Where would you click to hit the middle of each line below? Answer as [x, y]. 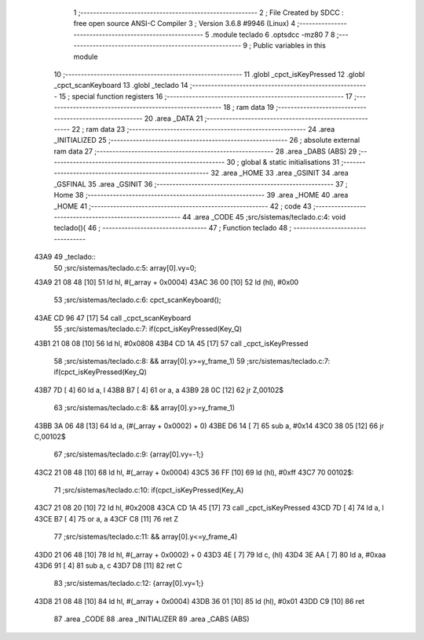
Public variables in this [289, 45]
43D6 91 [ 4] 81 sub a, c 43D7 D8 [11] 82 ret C [108, 565]
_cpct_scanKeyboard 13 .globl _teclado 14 [121, 85]
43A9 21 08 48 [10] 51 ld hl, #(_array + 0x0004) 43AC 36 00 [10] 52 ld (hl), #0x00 [166, 282]
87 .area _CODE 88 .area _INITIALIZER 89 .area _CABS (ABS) [152, 619]
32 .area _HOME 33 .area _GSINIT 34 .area [280, 173]
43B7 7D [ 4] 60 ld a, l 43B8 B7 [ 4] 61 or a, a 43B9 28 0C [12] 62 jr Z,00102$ [159, 390]
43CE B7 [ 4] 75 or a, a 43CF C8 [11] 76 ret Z [106, 518]
